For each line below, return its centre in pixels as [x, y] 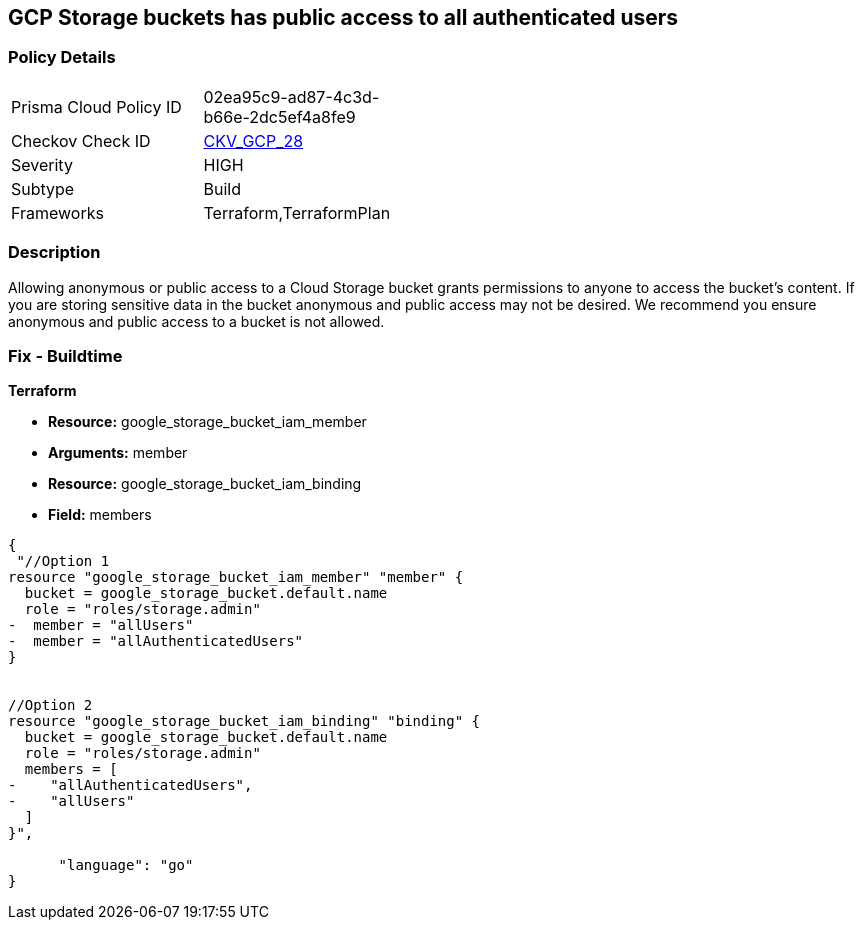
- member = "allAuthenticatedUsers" [156, 641]
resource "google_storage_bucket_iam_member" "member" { [236, 577]
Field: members [100, 515]
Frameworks [57, 212]
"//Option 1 [63, 561]
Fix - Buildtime [65, 355]
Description [54, 252]
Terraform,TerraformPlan [297, 212]
